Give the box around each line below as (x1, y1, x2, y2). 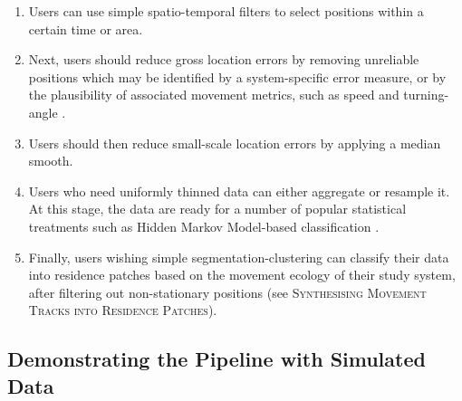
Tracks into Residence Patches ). (28, 301, 217, 320)
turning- (403, 85, 449, 104)
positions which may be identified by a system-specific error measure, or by (28, 67, 447, 86)
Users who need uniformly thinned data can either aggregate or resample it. (28, 181, 450, 200)
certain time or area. (28, 19, 143, 38)
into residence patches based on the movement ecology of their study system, (28, 265, 456, 284)
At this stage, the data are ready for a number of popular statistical (28, 199, 407, 218)
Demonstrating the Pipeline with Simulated (7, 345, 426, 373)
